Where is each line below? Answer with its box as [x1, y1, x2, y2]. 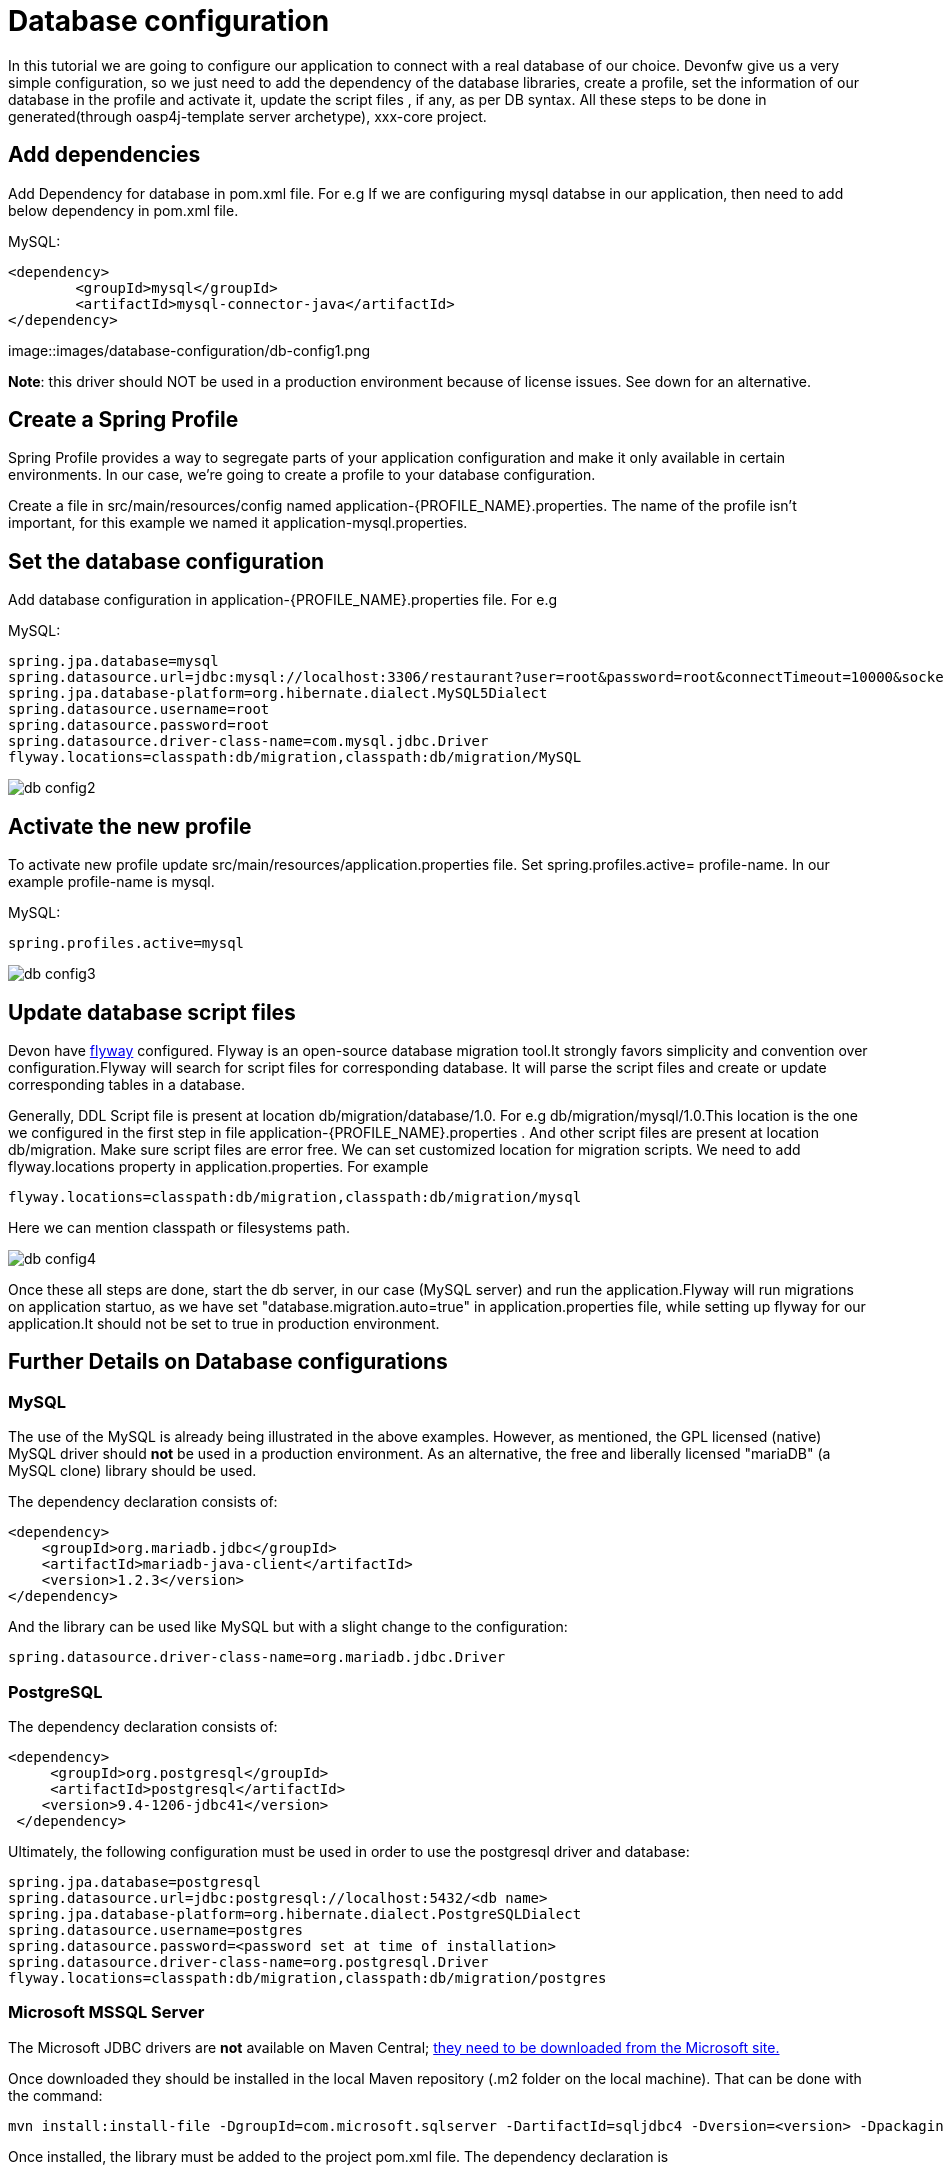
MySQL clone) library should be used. [8, 1462, 257, 1480]
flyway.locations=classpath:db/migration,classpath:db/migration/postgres [8, 1969, 607, 1986]
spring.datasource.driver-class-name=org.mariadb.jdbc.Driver [8, 1649, 506, 1666]
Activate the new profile [8, 813, 252, 839]
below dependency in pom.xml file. [8, 201, 239, 219]
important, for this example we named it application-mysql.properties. [8, 514, 468, 532]
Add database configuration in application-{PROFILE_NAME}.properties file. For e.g [8, 591, 557, 609]
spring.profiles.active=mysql [8, 935, 245, 952]
